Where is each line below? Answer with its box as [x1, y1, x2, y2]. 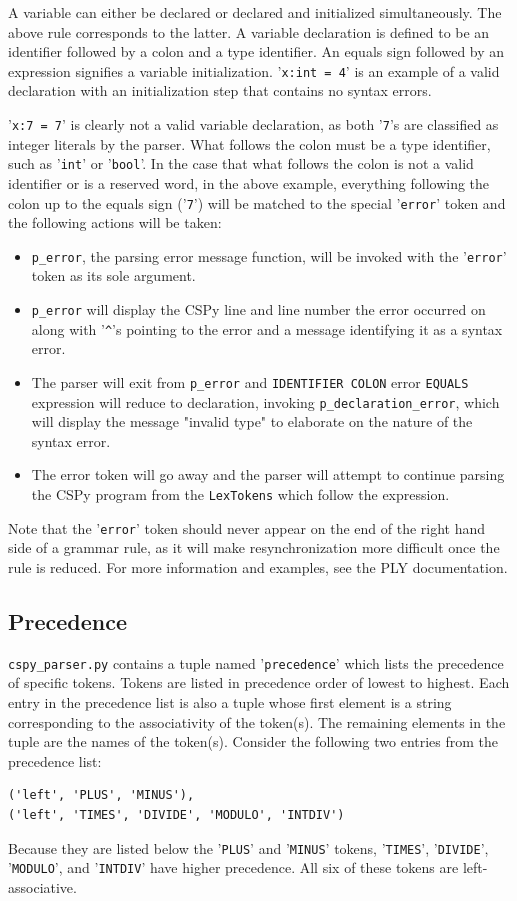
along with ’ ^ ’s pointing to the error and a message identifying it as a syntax [31, 318, 503, 339]
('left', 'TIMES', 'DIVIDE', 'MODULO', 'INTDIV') [8, 807, 345, 822]
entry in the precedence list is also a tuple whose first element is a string [8, 691, 452, 712]
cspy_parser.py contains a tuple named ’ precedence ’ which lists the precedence [8, 652, 504, 673]
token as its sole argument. [31, 265, 196, 286]
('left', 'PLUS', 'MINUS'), [8, 788, 195, 803]
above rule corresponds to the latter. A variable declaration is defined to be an [8, 21, 490, 42]
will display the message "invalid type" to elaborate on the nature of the [31, 411, 473, 432]
